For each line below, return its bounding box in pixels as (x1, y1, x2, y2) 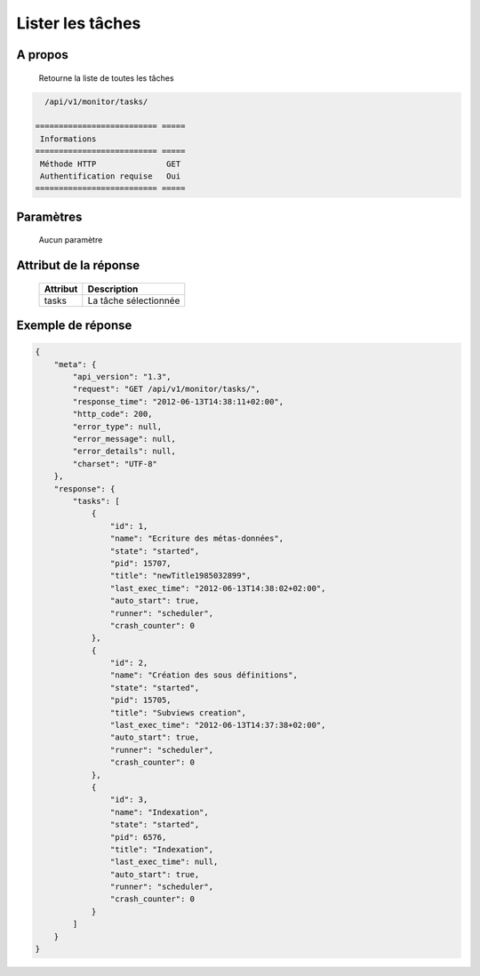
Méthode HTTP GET (40, 158, 181, 169)
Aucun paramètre (38, 235, 103, 245)
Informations (40, 133, 97, 144)
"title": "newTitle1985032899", (109, 571, 252, 581)
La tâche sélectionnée (87, 294, 180, 307)
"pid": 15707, (109, 558, 172, 568)
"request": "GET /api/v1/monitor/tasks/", (72, 384, 261, 395)
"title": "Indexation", (109, 844, 213, 854)
